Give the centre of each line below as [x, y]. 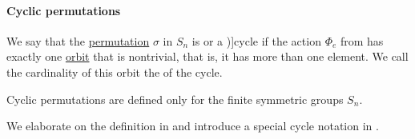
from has [362, 40]
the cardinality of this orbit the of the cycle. [115, 71]
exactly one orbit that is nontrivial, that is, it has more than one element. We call [207, 56]
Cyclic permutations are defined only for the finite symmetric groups [175, 99]
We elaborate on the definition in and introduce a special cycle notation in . [193, 126]
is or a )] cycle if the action [256, 40]
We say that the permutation [78, 40]
